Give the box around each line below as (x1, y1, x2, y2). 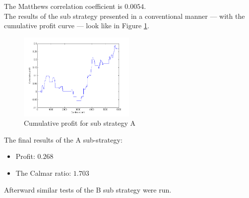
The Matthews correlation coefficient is (4, 1, 123, 11)
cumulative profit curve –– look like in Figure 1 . (4, 20, 149, 31)
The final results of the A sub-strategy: (4, 134, 123, 145)
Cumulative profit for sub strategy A (24, 118, 136, 128)
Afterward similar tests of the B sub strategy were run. (4, 184, 172, 195)
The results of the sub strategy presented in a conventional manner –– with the (4, 10, 245, 21)
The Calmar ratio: (15, 167, 71, 178)
